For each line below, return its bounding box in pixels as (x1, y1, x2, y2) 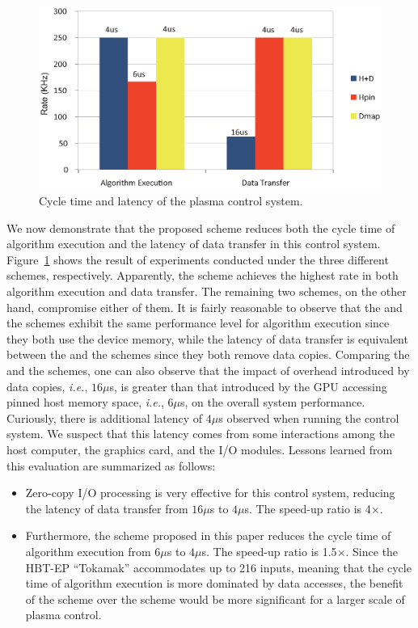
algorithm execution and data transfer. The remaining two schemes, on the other (6, 283, 407, 300)
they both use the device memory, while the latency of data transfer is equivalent (6, 330, 408, 347)
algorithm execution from (25, 542, 151, 559)
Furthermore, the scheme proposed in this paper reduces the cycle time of (25, 527, 391, 544)
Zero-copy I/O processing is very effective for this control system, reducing (25, 484, 395, 501)
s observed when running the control (218, 409, 399, 426)
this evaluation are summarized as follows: (6, 457, 216, 474)
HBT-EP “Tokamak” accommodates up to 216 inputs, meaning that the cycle (25, 558, 412, 575)
